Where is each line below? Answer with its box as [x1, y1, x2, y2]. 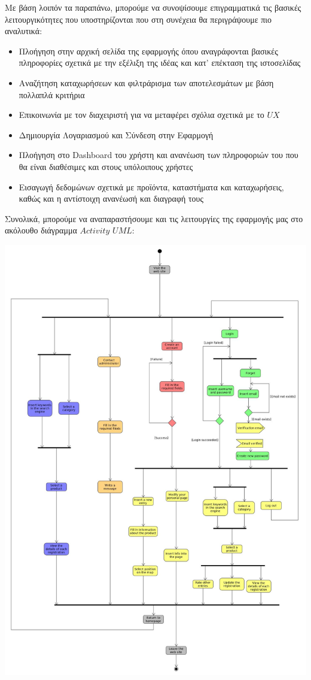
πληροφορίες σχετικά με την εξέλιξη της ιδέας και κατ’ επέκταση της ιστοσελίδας [19, 56, 301, 69]
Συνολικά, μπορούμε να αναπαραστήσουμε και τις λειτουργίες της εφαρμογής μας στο [5, 212, 303, 224]
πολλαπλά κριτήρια [19, 88, 85, 101]
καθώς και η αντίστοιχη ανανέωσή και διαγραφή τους [19, 192, 204, 205]
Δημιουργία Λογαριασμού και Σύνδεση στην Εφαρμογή [19, 128, 214, 141]
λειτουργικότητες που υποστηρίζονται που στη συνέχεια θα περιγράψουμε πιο [5, 13, 272, 25]
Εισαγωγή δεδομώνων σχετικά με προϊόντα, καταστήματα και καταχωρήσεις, [19, 180, 284, 193]
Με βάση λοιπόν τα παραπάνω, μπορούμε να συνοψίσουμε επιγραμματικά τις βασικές [5, 1, 301, 13]
